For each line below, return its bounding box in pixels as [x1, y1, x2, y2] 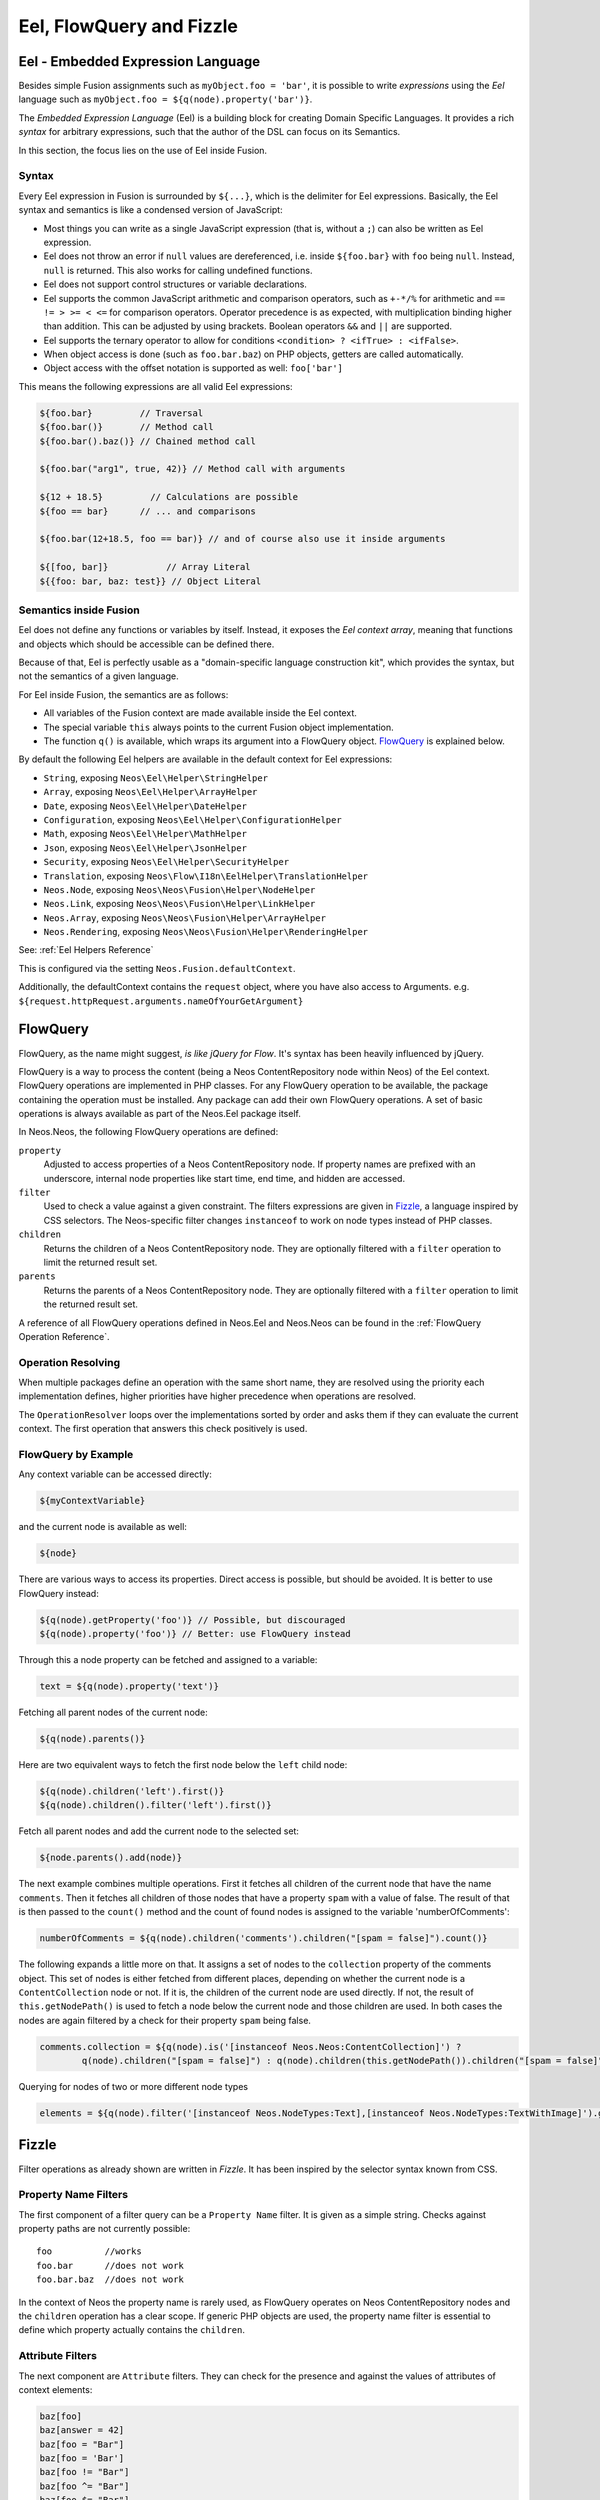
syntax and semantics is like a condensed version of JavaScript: [18, 204, 284, 216]
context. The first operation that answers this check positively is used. [18, 1423, 308, 1435]
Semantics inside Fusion [18, 603, 140, 617]
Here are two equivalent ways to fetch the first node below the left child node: [18, 1759, 348, 1771]
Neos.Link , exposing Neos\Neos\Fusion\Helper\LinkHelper [43, 898, 316, 910]
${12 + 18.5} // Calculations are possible [39, 491, 299, 503]
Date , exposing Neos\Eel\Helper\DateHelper [43, 800, 247, 812]
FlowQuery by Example [18, 1448, 134, 1462]
